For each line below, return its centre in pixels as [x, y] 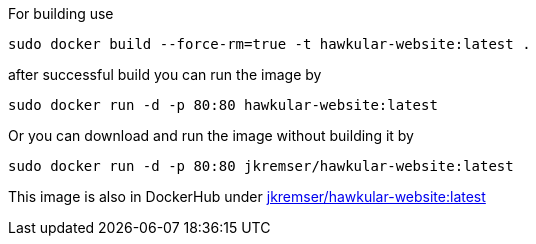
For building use [61, 13]
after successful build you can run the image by [165, 74]
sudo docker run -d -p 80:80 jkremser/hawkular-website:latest [261, 166]
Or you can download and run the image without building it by [211, 135]
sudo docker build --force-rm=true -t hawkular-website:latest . [269, 44]
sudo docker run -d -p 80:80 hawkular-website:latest [223, 105]
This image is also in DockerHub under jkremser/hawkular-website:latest [247, 196]
